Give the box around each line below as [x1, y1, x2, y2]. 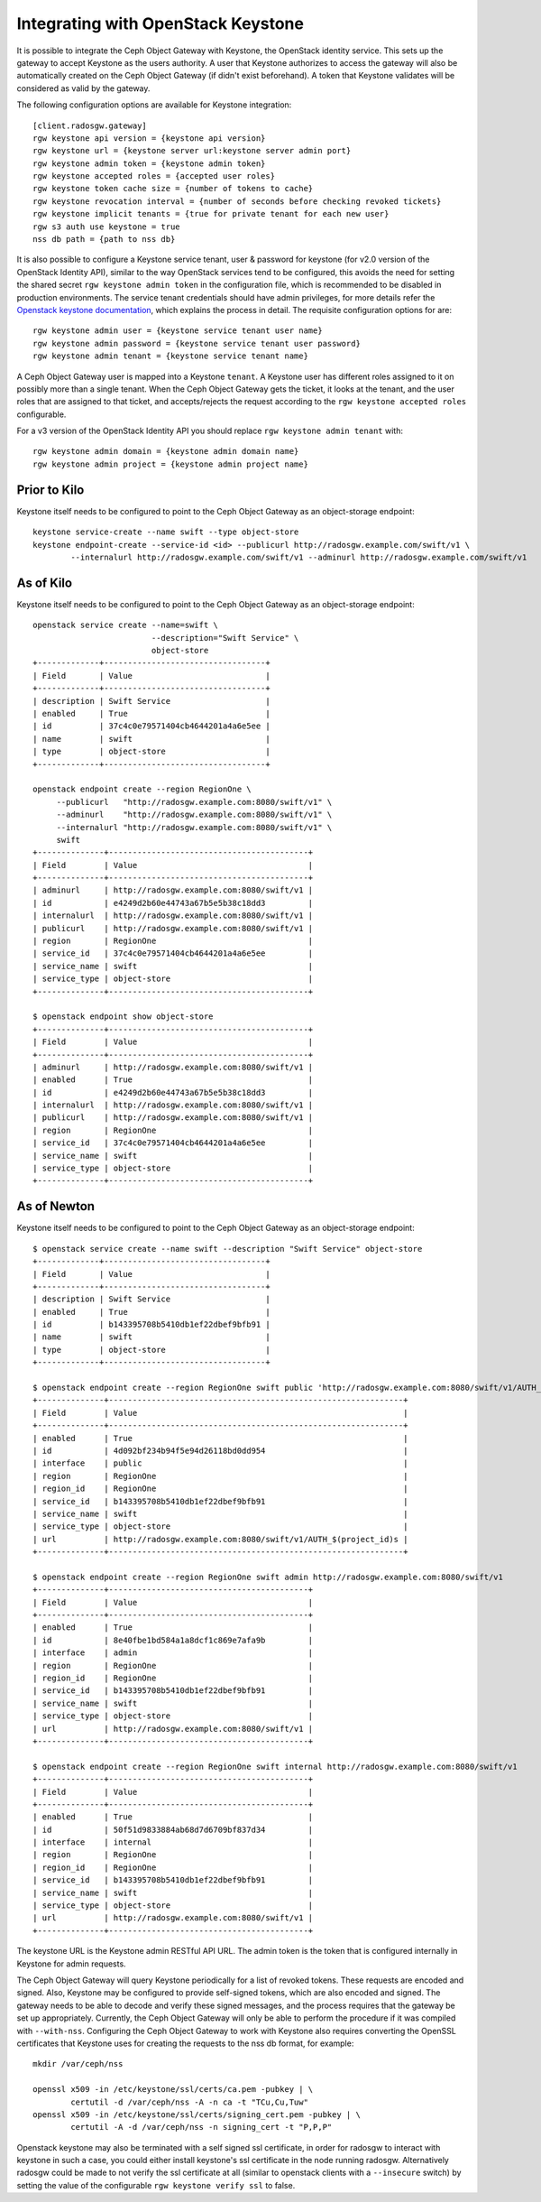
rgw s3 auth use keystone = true [32, 221, 180, 232]
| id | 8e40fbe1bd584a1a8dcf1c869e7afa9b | [32, 1634, 314, 1645]
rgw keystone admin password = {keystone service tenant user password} [32, 338, 361, 348]
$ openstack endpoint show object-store [32, 1012, 214, 1022]
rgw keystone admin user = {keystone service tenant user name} [32, 326, 324, 336]
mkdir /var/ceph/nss [32, 2059, 124, 2069]
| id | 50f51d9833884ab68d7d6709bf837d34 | [32, 1824, 314, 1835]
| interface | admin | [32, 1648, 314, 1658]
